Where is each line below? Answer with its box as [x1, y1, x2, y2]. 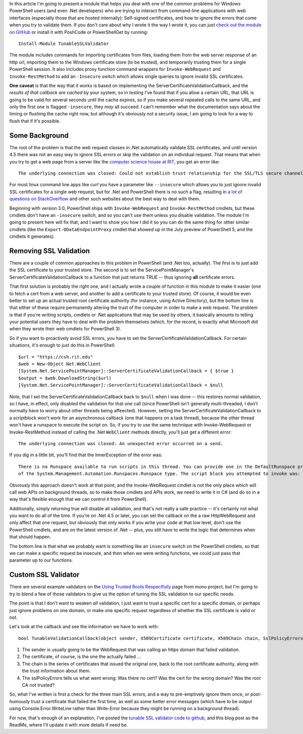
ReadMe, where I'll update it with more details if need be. [9, 721, 128, 728]
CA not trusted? [22, 682, 55, 688]
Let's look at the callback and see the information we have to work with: [9, 624, 159, 630]
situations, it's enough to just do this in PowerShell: [9, 342, 116, 349]
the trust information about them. [22, 668, 91, 674]
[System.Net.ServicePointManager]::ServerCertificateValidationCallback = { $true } [18, 368, 234, 374]
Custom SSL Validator [9, 571, 80, 579]
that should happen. [9, 534, 52, 540]
